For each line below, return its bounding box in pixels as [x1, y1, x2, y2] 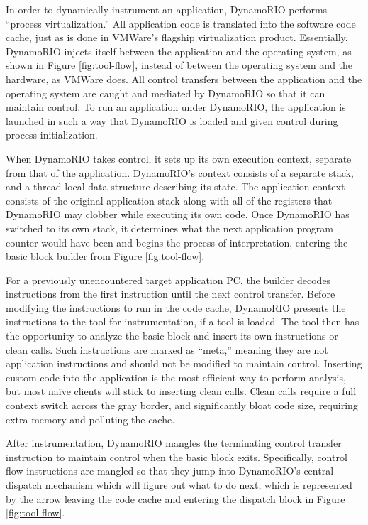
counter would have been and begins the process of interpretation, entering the [6, 234, 348, 249]
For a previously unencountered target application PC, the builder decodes [6, 272, 331, 287]
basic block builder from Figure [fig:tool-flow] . [6, 249, 205, 264]
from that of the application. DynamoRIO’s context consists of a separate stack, [6, 165, 354, 180]
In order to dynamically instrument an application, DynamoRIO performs [6, 2, 328, 16]
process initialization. [6, 127, 98, 142]
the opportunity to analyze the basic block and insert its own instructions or [6, 328, 338, 343]
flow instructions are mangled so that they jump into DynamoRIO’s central [6, 463, 334, 478]
